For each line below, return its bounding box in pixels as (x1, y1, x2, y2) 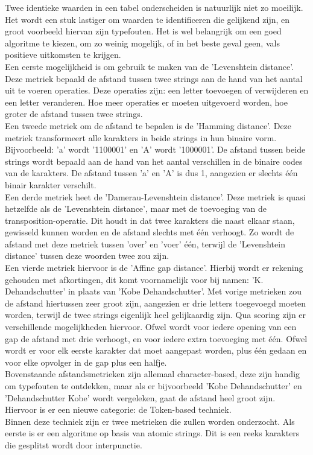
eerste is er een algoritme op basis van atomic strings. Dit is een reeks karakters (5, 427, 300, 439)
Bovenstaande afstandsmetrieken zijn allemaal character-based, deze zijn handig (5, 367, 300, 380)
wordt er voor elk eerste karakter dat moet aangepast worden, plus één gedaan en (5, 344, 307, 357)
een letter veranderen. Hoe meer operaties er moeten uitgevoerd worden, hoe (5, 95, 288, 108)
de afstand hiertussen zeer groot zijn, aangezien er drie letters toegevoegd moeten (5, 296, 306, 309)
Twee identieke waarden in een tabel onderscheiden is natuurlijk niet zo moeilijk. (5, 1, 303, 13)
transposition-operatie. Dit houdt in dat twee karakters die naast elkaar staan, (5, 214, 295, 226)
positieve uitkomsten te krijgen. (5, 48, 121, 61)
